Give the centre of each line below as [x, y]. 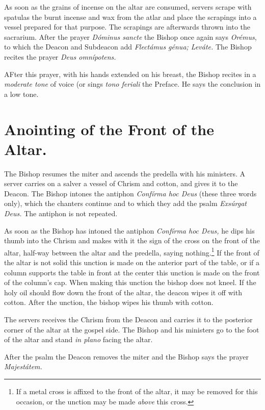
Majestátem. [23, 366]
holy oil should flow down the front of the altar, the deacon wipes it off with [123, 292]
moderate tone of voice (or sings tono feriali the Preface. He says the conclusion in [132, 84]
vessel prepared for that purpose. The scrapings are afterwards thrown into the [127, 27]
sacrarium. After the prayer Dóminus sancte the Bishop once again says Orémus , [130, 36]
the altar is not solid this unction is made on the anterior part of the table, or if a [132, 262]
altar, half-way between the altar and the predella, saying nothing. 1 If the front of [132, 251]
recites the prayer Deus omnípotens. [60, 56]
